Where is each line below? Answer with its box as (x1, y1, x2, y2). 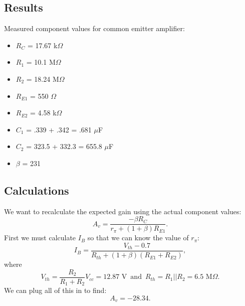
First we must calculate (4, 232, 76, 243)
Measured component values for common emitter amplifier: (4, 23, 185, 34)
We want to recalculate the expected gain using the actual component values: (4, 206, 241, 216)
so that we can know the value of (87, 232, 189, 243)
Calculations (4, 182, 69, 198)
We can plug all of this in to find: (4, 285, 107, 295)
